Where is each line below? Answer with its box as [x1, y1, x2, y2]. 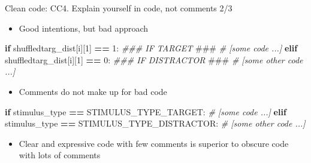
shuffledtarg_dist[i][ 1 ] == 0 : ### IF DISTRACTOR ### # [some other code [5, 53, 303, 66]
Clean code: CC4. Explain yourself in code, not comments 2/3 [5, 2, 233, 14]
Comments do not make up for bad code [19, 85, 167, 97]
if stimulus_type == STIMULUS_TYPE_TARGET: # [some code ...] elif [5, 105, 286, 118]
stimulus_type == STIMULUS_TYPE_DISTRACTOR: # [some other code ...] [5, 117, 306, 130]
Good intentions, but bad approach [19, 21, 149, 34]
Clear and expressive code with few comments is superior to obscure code [19, 137, 289, 149]
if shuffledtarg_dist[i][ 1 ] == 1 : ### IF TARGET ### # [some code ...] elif [5, 42, 298, 54]
